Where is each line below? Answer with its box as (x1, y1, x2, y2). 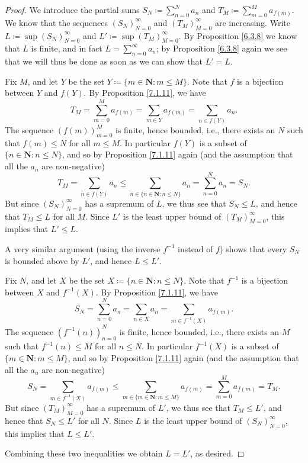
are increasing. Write (214, 16, 290, 28)
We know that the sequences (5, 16, 108, 28)
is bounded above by (5, 254, 79, 266)
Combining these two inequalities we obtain (5, 447, 163, 459)
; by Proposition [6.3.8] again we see (156, 42, 287, 54)
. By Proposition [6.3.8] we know (178, 29, 297, 41)
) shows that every (220, 242, 287, 255)
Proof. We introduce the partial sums (5, 4, 140, 15)
